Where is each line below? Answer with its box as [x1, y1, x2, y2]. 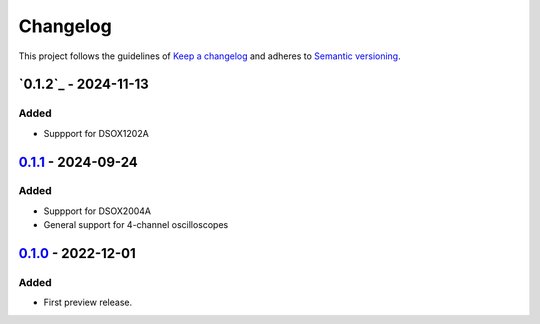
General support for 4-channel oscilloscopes [43, 219, 229, 231]
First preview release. [43, 296, 133, 309]
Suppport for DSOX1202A [43, 127, 149, 139]
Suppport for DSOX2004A [43, 205, 152, 217]
